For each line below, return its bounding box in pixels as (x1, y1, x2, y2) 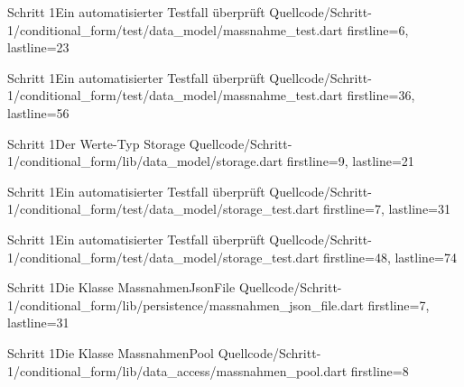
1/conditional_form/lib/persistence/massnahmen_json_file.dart (7, 295, 364, 314)
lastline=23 (7, 38, 70, 57)
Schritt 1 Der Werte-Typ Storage (7, 134, 186, 152)
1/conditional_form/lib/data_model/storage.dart (7, 152, 283, 170)
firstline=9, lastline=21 (286, 152, 414, 170)
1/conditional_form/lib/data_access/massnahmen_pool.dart (7, 361, 348, 380)
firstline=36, (347, 86, 415, 105)
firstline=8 (350, 361, 409, 380)
